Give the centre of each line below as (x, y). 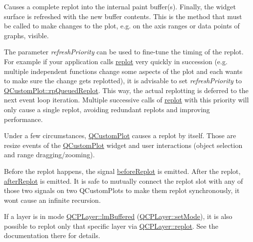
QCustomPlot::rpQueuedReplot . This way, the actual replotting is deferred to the (126, 90)
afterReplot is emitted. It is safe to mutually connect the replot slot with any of (124, 181)
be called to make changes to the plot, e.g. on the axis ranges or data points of (122, 26)
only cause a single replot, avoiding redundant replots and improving (107, 109)
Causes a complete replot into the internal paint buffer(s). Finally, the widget (120, 6)
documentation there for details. (52, 235)
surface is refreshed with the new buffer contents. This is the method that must (123, 16)
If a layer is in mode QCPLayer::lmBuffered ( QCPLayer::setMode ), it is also (118, 216)
